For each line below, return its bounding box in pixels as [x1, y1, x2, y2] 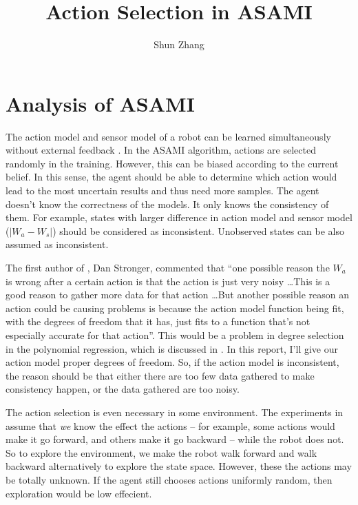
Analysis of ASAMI [6, 89, 195, 117]
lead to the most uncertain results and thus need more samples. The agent [6, 183, 319, 198]
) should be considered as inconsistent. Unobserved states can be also [52, 223, 345, 238]
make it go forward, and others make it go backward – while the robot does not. [6, 432, 344, 446]
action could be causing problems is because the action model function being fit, [6, 300, 344, 315]
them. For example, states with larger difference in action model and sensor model [6, 210, 352, 225]
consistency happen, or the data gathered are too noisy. [6, 382, 240, 396]
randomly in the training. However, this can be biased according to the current [6, 156, 339, 170]
